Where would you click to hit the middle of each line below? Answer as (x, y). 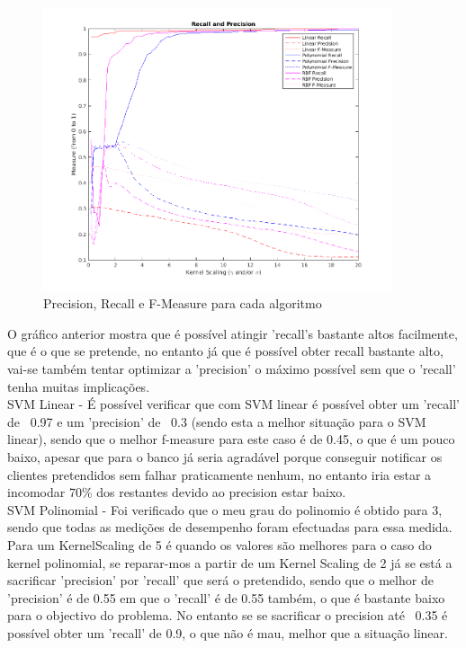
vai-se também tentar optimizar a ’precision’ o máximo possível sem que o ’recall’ (232, 368)
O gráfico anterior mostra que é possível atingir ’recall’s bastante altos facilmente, (233, 333)
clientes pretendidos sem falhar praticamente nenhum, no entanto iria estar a (220, 474)
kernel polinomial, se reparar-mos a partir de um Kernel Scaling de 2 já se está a (230, 562)
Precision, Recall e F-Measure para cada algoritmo (183, 303)
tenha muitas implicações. (79, 386)
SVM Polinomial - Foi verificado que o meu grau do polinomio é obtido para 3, (225, 509)
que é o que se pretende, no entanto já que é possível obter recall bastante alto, (225, 351)
